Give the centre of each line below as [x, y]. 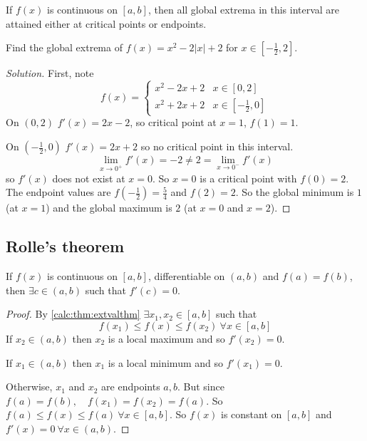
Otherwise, [29, 386]
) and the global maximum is [109, 208]
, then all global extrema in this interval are [244, 9]
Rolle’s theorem [65, 246]
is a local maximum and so [166, 338]
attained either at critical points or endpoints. [106, 23]
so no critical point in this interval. [217, 146]
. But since [201, 386]
